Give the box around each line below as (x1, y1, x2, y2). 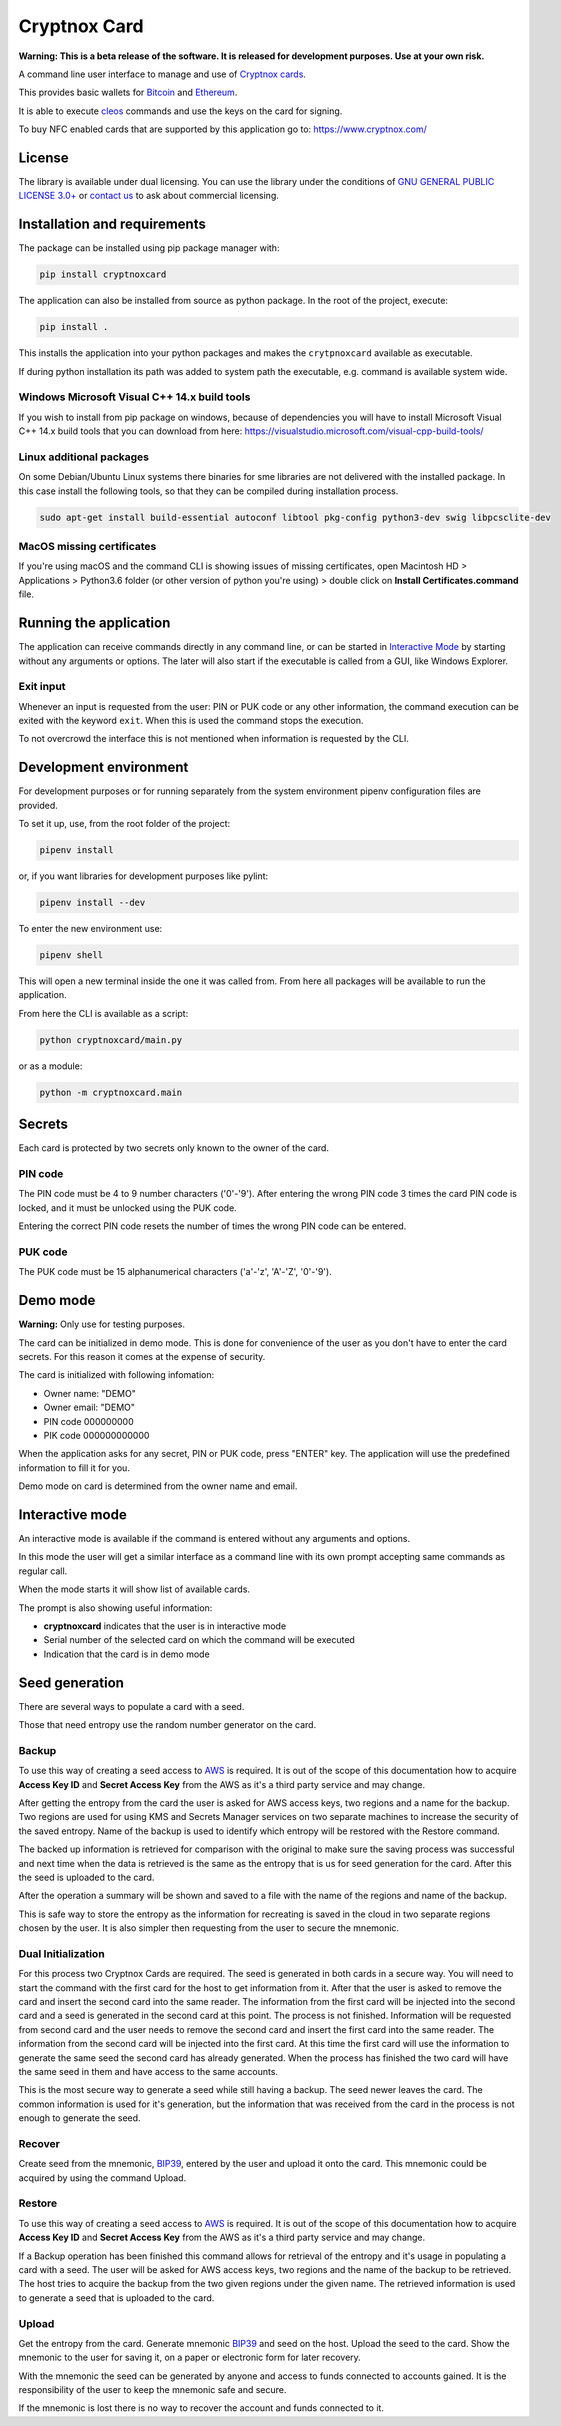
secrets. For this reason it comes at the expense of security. (18, 1351, 266, 1362)
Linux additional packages (18, 450, 150, 464)
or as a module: (18, 1060, 83, 1072)
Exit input (18, 680, 66, 694)
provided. (18, 799, 59, 811)
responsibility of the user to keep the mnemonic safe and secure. (18, 2384, 287, 2396)
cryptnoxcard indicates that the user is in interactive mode (43, 1620, 287, 1632)
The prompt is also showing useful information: (18, 1601, 213, 1614)
